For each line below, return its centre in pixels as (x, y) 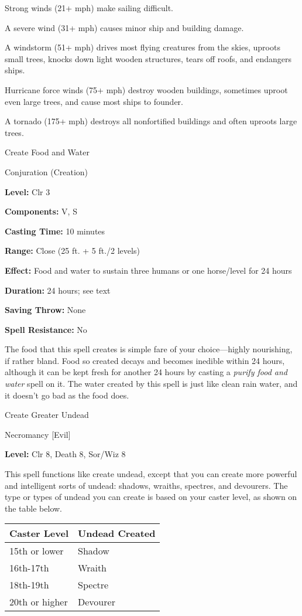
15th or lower (37, 551)
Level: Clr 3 (28, 191)
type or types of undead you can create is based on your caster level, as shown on (151, 497)
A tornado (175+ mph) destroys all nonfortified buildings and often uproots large (151, 121)
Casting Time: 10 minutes (55, 231)
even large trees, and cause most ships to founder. (94, 101)
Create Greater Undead (47, 415)
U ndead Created (117, 533)
